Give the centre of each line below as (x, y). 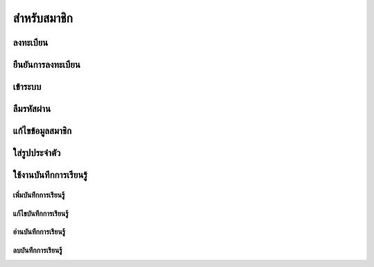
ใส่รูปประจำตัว (37, 153)
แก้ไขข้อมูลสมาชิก (42, 131)
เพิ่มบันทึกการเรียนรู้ (39, 195)
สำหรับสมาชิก (43, 18)
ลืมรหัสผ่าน (32, 109)
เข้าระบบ (27, 87)
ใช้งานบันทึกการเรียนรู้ (50, 175)
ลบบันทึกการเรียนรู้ (37, 250)
